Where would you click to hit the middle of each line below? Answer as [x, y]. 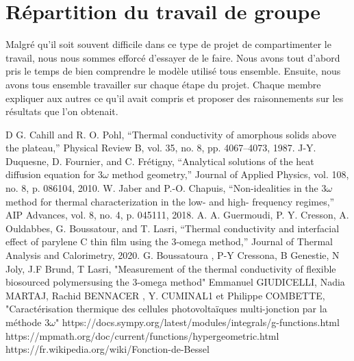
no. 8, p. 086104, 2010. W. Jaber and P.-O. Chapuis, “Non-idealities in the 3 [166, 188]
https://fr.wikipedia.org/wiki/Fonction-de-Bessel [108, 349]
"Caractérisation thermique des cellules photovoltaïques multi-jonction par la [166, 309]
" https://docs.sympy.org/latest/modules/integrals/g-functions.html [197, 322]
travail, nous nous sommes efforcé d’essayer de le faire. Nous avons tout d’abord [173, 57]
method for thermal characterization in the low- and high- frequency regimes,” [170, 201]
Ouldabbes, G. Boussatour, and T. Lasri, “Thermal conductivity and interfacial [173, 228]
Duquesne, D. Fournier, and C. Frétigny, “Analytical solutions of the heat [160, 161]
